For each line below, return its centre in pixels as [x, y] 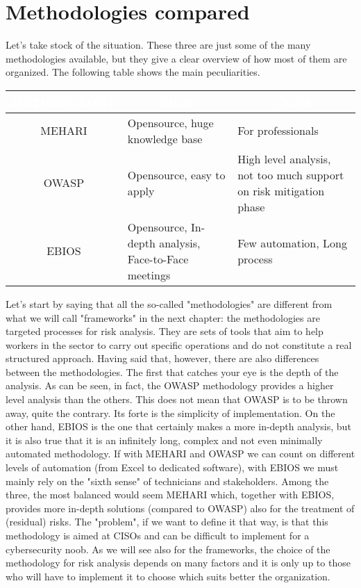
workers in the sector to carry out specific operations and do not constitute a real [179, 344]
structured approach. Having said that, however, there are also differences [162, 358]
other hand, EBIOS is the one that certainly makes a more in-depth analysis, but [178, 426]
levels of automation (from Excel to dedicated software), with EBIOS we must [172, 467]
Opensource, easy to [176, 174]
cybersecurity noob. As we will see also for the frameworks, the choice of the [168, 549]
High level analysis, [284, 158]
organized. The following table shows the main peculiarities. [133, 72]
